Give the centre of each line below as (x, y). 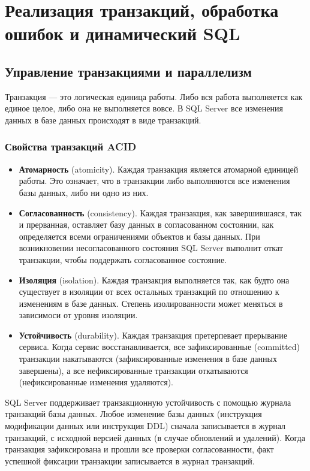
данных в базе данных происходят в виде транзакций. (103, 120)
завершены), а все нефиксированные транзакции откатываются (133, 370)
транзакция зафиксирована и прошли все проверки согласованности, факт (139, 449)
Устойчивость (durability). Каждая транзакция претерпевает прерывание (153, 335)
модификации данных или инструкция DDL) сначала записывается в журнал (145, 426)
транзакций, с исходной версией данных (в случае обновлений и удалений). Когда (155, 437)
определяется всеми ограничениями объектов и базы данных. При (139, 236)
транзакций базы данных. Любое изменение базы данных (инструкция (133, 414)
